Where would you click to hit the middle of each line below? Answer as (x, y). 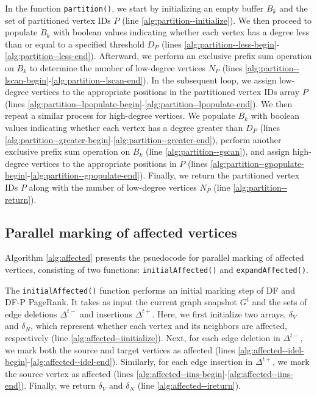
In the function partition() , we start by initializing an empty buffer (134, 8)
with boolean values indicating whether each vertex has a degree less (181, 32)
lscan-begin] (27, 80)
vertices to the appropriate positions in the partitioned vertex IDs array (166, 92)
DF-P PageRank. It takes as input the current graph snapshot (121, 302)
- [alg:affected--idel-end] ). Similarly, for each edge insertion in (140, 362)
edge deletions (31, 313)
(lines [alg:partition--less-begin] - (220, 44)
